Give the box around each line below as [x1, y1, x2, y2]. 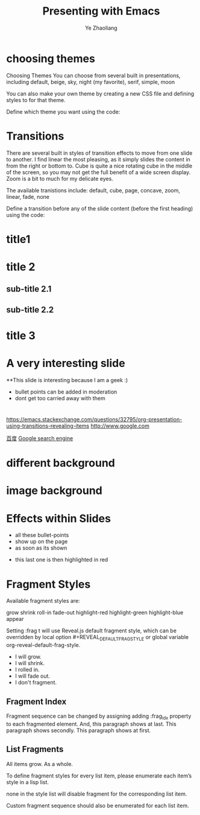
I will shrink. [14, 660, 45, 667]
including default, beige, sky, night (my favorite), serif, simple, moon [6, 78, 175, 85]
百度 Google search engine [6, 435, 73, 442]
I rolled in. [14, 666, 40, 674]
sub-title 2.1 [6, 284, 52, 294]
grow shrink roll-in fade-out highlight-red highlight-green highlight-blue [6, 609, 184, 616]
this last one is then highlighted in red [14, 556, 108, 563]
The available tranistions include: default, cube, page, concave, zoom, [6, 186, 181, 194]
